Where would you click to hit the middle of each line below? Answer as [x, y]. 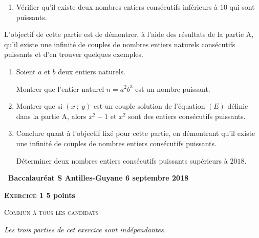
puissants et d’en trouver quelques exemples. [74, 54]
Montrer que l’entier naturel [60, 88]
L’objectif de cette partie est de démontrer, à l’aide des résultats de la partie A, [129, 34]
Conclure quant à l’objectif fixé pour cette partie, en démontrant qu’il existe [136, 133]
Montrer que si [39, 106]
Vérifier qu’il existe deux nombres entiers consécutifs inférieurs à [117, 7]
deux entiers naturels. [92, 71]
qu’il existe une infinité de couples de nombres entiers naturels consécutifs [120, 44]
